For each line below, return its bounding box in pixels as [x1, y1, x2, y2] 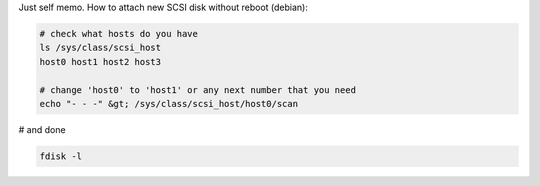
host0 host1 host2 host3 [39, 56, 162, 67]
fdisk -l [39, 150, 83, 162]
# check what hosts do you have [39, 28, 199, 39]
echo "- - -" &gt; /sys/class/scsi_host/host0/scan [39, 98, 299, 109]
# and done [18, 123, 66, 135]
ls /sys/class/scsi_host [39, 42, 162, 54]
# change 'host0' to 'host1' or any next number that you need [39, 84, 357, 95]
